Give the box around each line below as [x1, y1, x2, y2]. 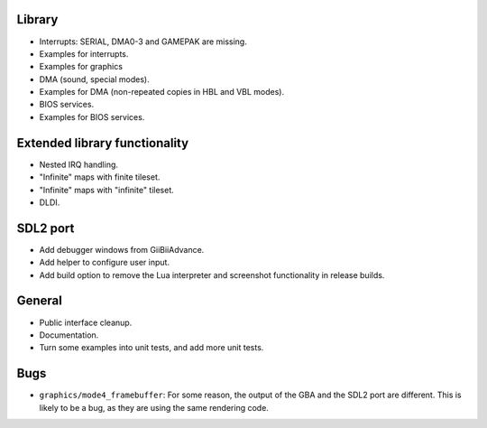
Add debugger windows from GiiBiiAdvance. [39, 244, 205, 255]
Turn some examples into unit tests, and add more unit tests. [39, 342, 264, 353]
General [16, 293, 63, 309]
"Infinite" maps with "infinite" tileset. [39, 184, 175, 195]
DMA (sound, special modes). [39, 73, 150, 85]
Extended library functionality [16, 135, 189, 151]
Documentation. [39, 330, 99, 340]
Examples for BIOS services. [39, 111, 145, 122]
